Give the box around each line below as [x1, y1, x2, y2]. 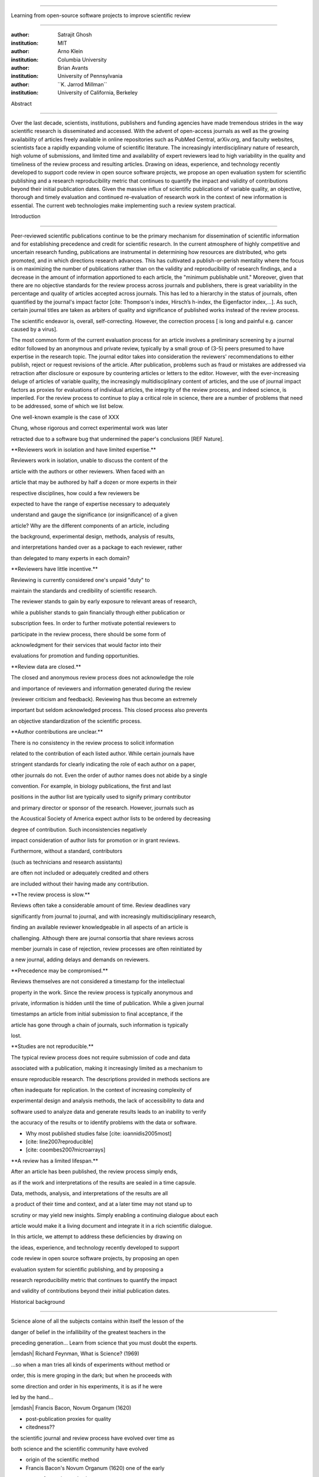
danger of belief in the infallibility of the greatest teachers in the [11, 1328, 166, 1335]
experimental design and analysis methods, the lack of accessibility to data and [11, 1097, 204, 1104]
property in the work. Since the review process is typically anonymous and [11, 988, 193, 995]
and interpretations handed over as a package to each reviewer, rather [11, 544, 183, 551]
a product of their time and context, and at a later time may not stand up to [11, 1201, 193, 1208]
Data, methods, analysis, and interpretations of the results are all [11, 1189, 168, 1196]
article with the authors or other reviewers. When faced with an [11, 467, 165, 475]
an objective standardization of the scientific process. [11, 717, 142, 724]
